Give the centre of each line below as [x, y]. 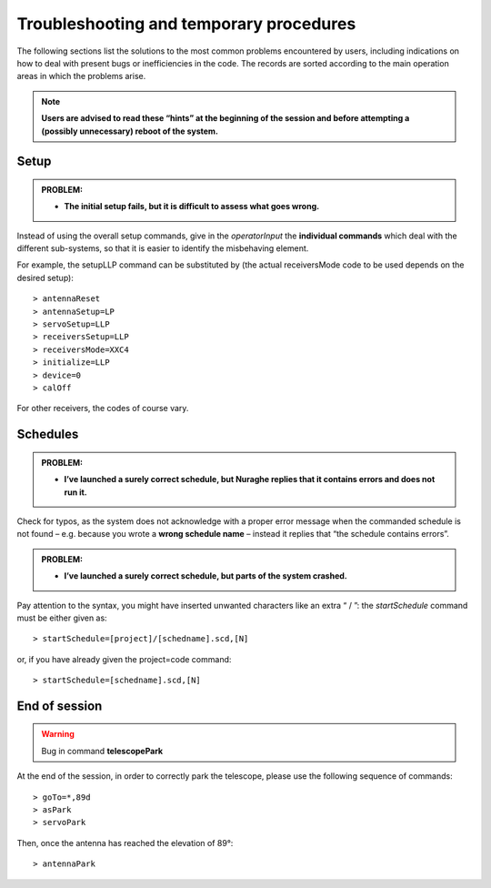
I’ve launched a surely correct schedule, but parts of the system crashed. [205, 576]
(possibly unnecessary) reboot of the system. [130, 131]
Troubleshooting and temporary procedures [186, 24]
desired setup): [45, 277]
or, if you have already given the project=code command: [124, 659]
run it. [76, 492]
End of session [60, 706]
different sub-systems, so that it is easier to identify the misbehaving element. [163, 248]
